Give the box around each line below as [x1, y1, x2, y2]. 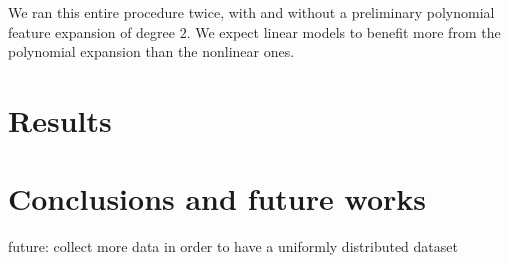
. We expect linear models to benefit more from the [186, 21, 501, 42]
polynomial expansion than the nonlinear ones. [8, 41, 295, 62]
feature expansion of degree [8, 21, 175, 42]
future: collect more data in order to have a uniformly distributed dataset [8, 236, 458, 257]
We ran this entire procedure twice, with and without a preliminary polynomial [8, 2, 495, 22]
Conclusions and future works [8, 178, 426, 219]
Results [8, 99, 112, 140]
